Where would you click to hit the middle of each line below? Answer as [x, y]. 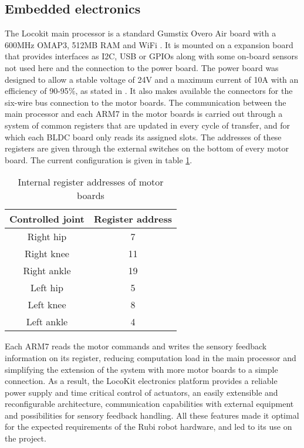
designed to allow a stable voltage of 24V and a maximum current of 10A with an [152, 79]
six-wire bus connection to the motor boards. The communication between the [146, 102]
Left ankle [47, 322]
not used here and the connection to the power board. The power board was [142, 67]
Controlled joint [47, 219]
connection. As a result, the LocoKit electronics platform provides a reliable [141, 381]
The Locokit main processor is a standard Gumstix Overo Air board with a [141, 33]
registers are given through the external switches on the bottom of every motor [147, 148]
